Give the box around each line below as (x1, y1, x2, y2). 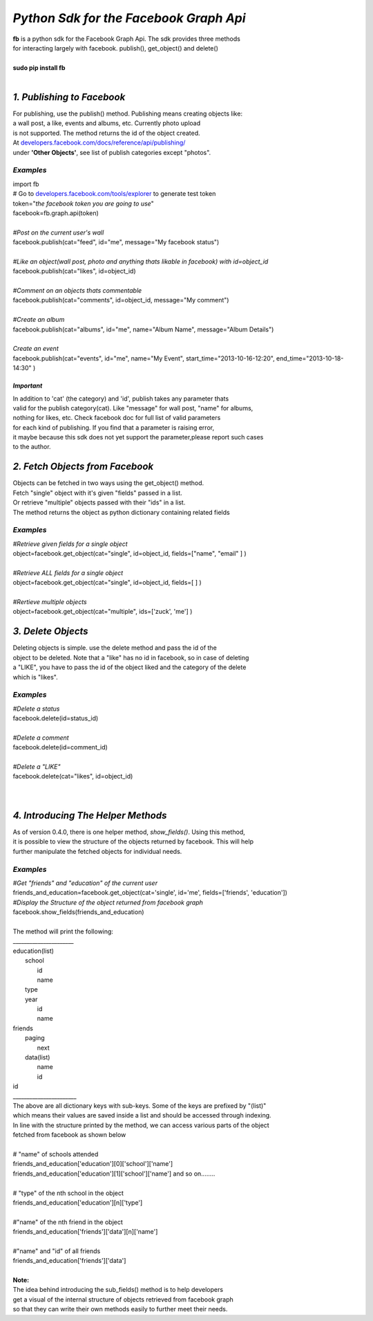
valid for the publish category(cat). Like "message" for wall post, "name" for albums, (12, 403, 254, 412)
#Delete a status (12, 704, 60, 713)
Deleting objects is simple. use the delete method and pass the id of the (12, 644, 217, 652)
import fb (12, 180, 39, 188)
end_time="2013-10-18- (276, 354, 344, 363)
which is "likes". (12, 673, 58, 681)
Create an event (12, 345, 59, 353)
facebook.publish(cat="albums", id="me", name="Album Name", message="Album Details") (12, 325, 274, 334)
